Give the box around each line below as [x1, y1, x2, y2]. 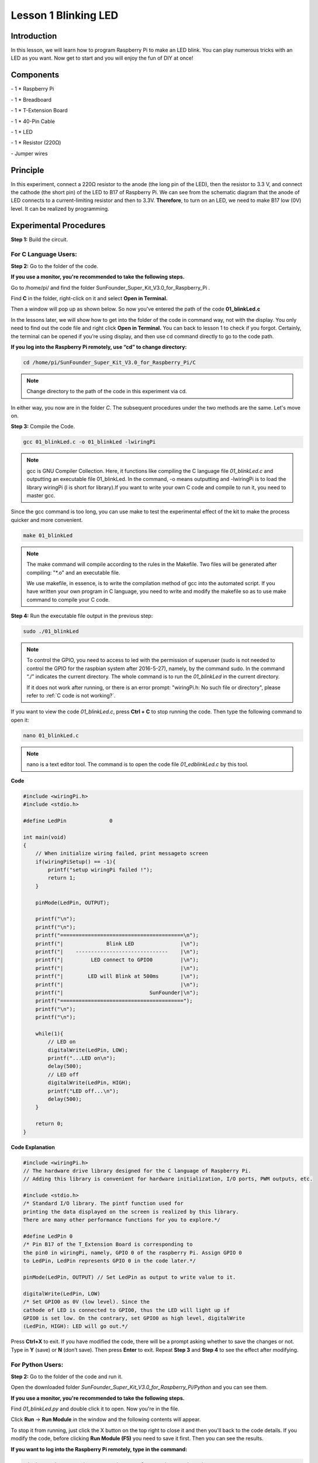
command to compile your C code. [26, 596, 110, 603]
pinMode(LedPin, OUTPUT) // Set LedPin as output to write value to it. [23, 1274, 236, 1280]
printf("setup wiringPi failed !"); [47, 867, 153, 873]
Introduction [11, 31, 57, 41]
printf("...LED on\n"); [47, 1055, 116, 1062]
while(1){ [35, 1030, 64, 1037]
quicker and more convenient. [11, 516, 83, 523]
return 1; [47, 875, 76, 881]
